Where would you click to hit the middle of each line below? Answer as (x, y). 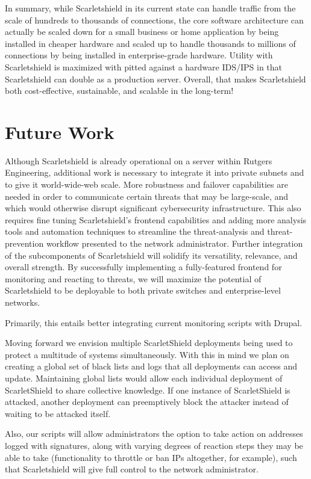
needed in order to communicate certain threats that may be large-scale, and (147, 196)
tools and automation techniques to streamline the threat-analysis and (135, 231)
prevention (24, 243)
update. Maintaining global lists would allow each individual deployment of (144, 378)
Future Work (60, 131)
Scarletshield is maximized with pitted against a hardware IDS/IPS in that (144, 66)
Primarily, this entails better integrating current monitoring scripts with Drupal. (154, 322)
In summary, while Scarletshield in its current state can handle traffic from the (150, 8)
